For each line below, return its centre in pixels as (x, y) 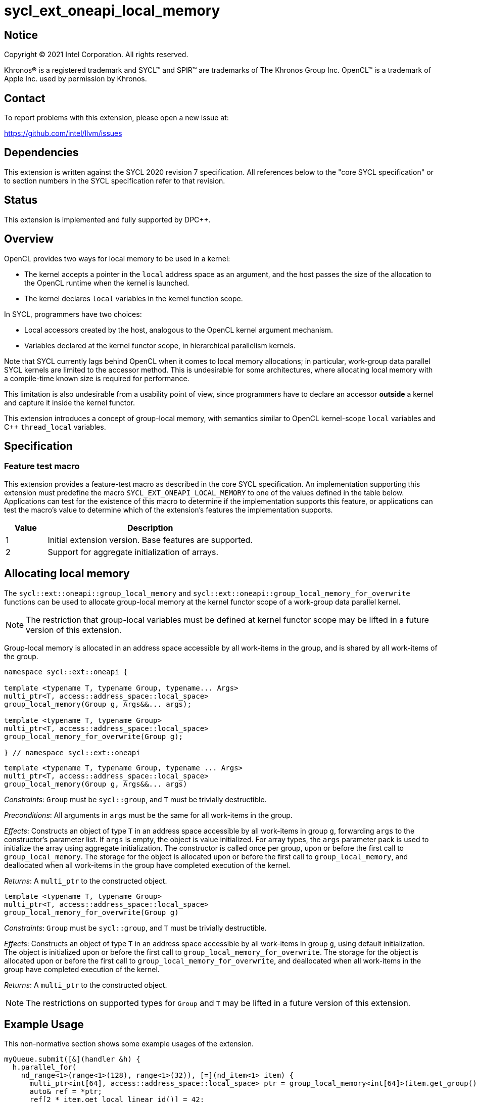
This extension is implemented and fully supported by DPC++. (107, 219)
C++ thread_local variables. (55, 427)
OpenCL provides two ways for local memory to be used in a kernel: (117, 258)
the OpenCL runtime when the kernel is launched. (107, 283)
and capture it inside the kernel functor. (69, 402)
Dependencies (41, 153)
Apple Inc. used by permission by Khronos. (76, 79)
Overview (29, 239)
